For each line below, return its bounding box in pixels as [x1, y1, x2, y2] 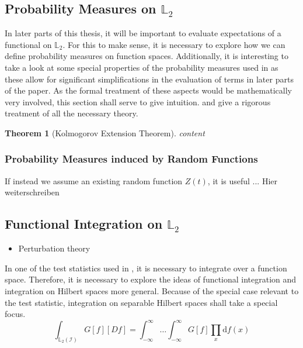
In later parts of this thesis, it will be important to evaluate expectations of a [5, 27, 281, 39]
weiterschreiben [5, 186, 60, 198]
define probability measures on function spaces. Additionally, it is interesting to [5, 50, 288, 62]
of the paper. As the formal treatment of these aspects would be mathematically [5, 84, 292, 97]
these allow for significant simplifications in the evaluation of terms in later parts [5, 73, 294, 85]
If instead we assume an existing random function [5, 174, 183, 187]
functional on [5, 38, 52, 50]
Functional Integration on [5, 215, 163, 233]
